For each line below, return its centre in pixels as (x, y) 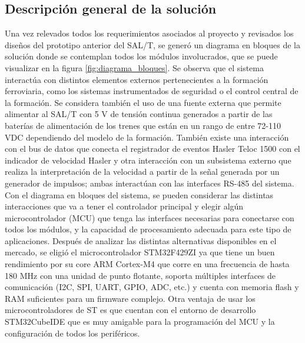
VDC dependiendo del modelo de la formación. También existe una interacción (147, 137)
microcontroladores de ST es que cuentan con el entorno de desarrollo (130, 310)
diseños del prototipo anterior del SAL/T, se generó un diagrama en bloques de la (152, 44)
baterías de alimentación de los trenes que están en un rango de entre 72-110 (143, 125)
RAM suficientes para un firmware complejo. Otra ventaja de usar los (130, 298)
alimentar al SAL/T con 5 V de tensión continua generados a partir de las (139, 114)
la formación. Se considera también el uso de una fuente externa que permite (143, 102)
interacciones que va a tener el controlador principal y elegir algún (124, 206)
